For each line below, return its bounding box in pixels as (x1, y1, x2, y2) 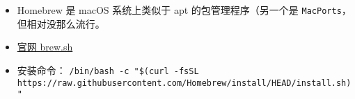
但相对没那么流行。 (17, 16, 105, 30)
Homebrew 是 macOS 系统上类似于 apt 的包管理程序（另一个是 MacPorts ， (17, 3, 352, 17)
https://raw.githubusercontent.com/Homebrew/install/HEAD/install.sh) (17, 78, 352, 88)
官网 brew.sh (17, 39, 73, 54)
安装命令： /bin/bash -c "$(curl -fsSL (17, 62, 199, 77)
